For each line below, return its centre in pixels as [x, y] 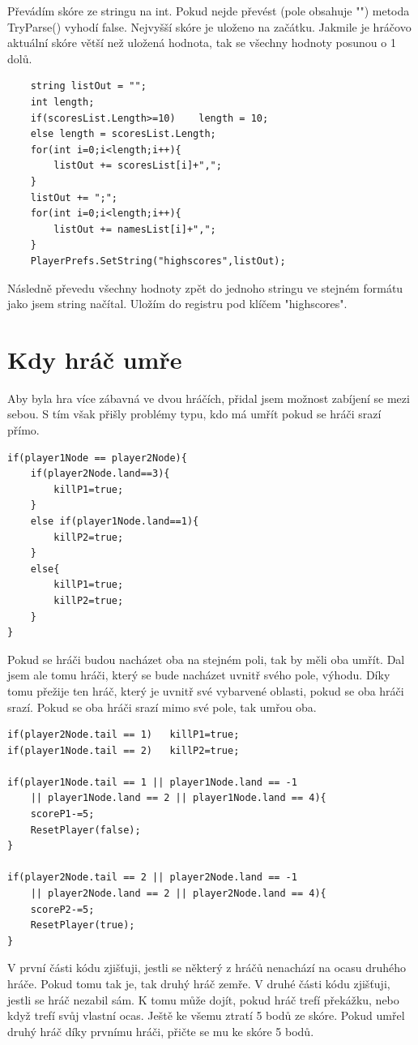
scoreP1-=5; [62, 814]
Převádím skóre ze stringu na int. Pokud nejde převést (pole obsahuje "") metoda [209, 11]
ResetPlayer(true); [83, 925]
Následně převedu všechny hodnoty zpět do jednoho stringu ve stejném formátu [205, 287]
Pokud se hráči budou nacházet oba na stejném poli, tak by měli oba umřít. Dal [206, 659]
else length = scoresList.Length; [123, 134]
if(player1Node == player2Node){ [97, 458]
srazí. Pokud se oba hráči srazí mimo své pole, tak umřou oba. [162, 707]
